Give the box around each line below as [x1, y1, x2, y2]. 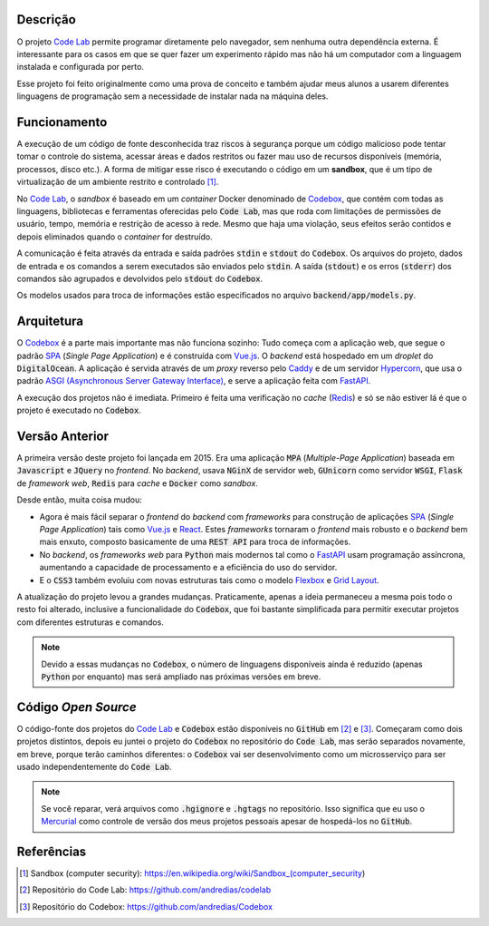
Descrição [16, 12, 76, 27]
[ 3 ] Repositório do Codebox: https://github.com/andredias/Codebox [19, 901, 273, 911]
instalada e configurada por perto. [16, 62, 145, 73]
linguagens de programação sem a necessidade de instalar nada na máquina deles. [16, 91, 329, 102]
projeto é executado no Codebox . [16, 405, 142, 416]
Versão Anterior [16, 428, 109, 444]
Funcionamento [16, 114, 108, 130]
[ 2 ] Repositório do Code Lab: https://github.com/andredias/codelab [19, 884, 272, 895]
